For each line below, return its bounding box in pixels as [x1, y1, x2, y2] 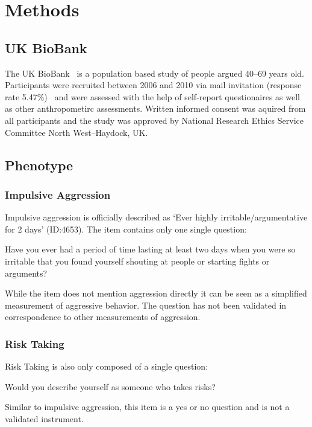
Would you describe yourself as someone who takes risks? [5, 380, 216, 393]
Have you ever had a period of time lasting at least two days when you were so [5, 243, 296, 255]
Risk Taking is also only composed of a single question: [5, 360, 208, 373]
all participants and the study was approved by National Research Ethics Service [5, 114, 304, 126]
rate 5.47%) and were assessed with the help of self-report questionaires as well [5, 90, 300, 103]
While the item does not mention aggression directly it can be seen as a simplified [5, 287, 307, 300]
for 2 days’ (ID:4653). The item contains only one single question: [5, 222, 247, 235]
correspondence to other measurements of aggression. [5, 310, 201, 323]
